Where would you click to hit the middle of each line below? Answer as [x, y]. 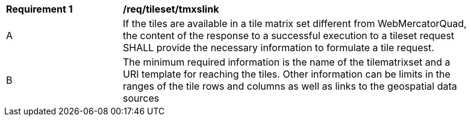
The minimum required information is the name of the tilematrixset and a [287, 62]
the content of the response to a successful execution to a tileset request [289, 36]
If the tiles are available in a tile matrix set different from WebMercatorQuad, [295, 23]
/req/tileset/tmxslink [171, 9]
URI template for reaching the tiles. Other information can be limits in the [287, 74]
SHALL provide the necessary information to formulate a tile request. [279, 48]
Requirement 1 [39, 9]
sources [141, 98]
